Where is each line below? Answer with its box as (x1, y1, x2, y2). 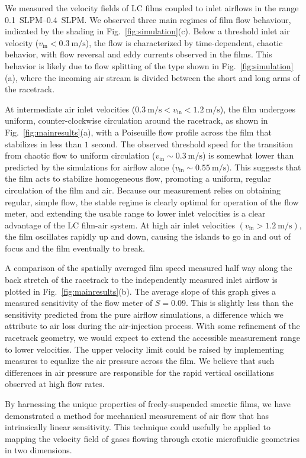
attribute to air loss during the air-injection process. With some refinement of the (5, 320, 300, 332)
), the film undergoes (220, 102, 296, 115)
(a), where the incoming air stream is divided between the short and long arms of (5, 71, 300, 83)
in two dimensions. (5, 444, 72, 456)
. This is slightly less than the (186, 296, 294, 309)
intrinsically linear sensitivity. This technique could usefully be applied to (5, 421, 270, 433)
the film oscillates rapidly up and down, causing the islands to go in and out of (5, 230, 291, 243)
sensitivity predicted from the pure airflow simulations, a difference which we (5, 308, 284, 320)
